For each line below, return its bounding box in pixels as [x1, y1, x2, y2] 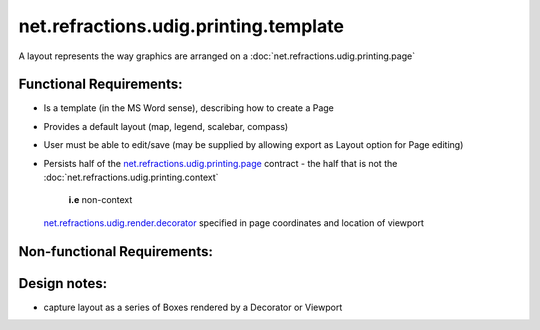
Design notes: [18, 275, 108, 292]
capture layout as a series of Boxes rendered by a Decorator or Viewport [43, 301, 343, 313]
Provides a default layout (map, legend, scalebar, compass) [43, 120, 289, 132]
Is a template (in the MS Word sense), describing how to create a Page [43, 102, 335, 114]
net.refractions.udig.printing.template [18, 15, 345, 37]
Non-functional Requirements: [18, 243, 214, 260]
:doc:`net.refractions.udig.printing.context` [43, 171, 219, 184]
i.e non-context [68, 194, 133, 206]
